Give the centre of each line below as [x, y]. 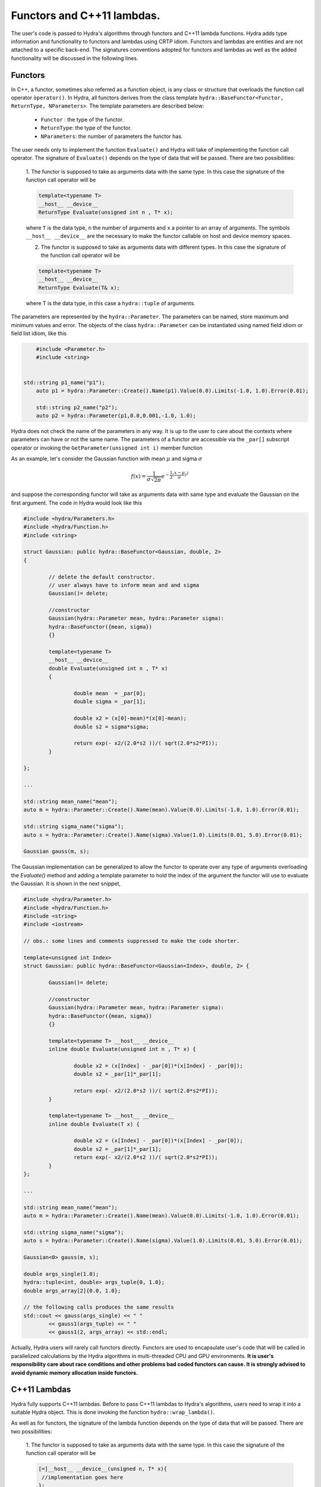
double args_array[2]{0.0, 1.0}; [72, 1290]
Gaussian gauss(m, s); [56, 851]
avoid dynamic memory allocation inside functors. [75, 1373]
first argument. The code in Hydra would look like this [77, 503]
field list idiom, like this [39, 333]
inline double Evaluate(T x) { [94, 1124]
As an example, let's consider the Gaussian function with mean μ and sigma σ [107, 459]
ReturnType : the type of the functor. [86, 128]
